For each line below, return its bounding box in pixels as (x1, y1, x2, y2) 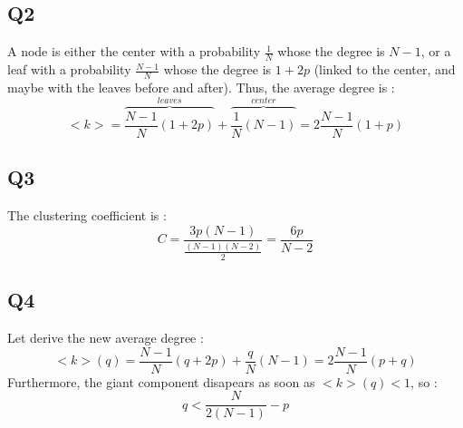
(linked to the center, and (313, 60, 456, 79)
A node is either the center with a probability (7, 42, 261, 61)
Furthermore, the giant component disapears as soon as (7, 372, 315, 391)
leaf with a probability (7, 60, 131, 79)
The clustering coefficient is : (7, 206, 167, 225)
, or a (420, 42, 451, 61)
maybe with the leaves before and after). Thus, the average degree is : (7, 77, 395, 96)
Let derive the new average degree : (7, 328, 204, 346)
